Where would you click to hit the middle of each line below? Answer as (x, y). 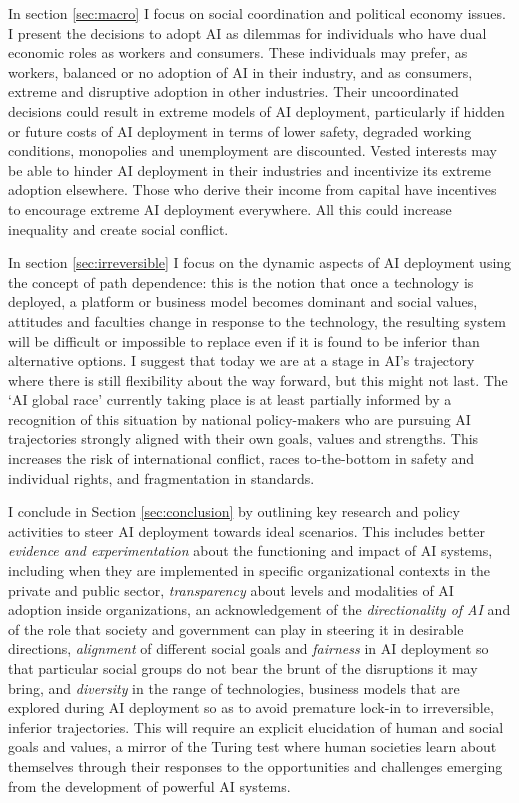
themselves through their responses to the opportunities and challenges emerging (255, 765)
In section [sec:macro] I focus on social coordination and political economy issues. (257, 13)
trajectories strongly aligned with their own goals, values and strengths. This (243, 438)
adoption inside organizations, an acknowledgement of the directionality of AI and (259, 609)
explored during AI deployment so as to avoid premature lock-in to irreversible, (251, 707)
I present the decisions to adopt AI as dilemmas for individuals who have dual (247, 32)
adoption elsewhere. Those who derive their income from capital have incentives (252, 189)
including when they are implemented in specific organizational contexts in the (249, 570)
